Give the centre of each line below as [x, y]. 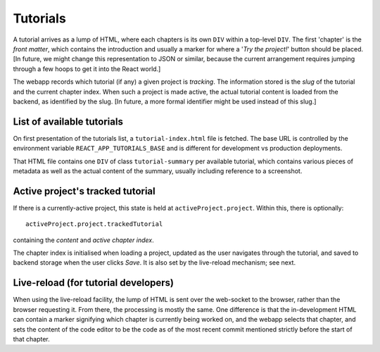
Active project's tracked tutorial [84, 191]
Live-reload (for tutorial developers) [94, 283]
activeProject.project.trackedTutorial [94, 224]
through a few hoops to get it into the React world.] [87, 69]
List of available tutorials [68, 121]
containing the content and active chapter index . [83, 240]
